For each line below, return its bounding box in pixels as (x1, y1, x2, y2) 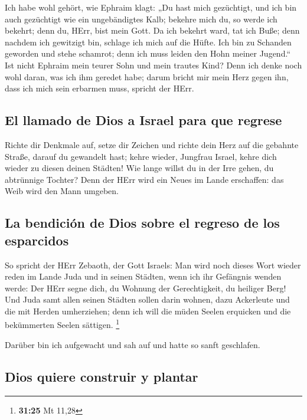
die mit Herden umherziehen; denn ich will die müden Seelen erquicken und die (5, 304, 291, 317)
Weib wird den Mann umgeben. (5, 185, 119, 197)
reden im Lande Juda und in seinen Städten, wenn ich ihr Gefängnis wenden (5, 270, 282, 283)
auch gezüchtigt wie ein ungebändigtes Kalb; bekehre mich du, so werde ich (5, 12, 277, 25)
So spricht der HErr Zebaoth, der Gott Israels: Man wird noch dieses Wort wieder (5, 258, 301, 271)
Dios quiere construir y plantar (5, 367, 198, 385)
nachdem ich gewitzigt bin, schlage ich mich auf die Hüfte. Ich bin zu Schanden (5, 35, 292, 48)
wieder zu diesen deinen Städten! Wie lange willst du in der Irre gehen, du (5, 162, 274, 174)
